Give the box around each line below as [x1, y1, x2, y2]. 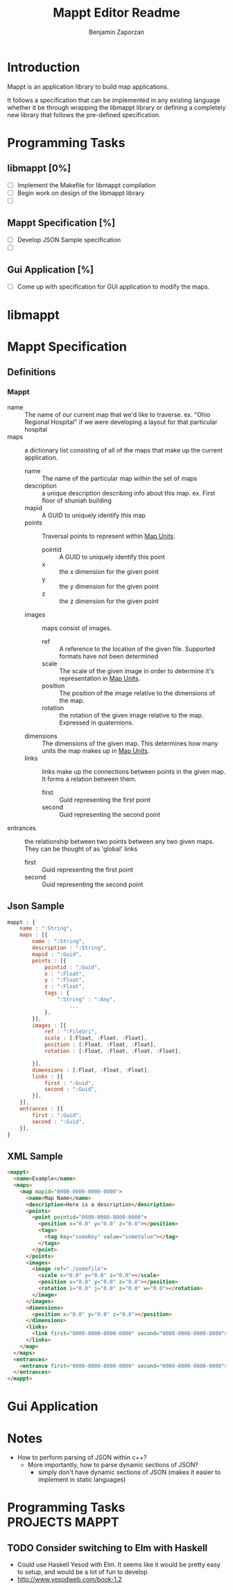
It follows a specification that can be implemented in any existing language [7, 96, 221, 104]
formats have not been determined [59, 652, 158, 660]
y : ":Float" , [44, 976, 85, 983]
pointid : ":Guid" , [44, 963, 101, 971]
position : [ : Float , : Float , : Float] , [44, 1041, 157, 1049]
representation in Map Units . [59, 674, 141, 682]
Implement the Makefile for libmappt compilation [17, 180, 156, 189]
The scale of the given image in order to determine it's [59, 666, 215, 675]
